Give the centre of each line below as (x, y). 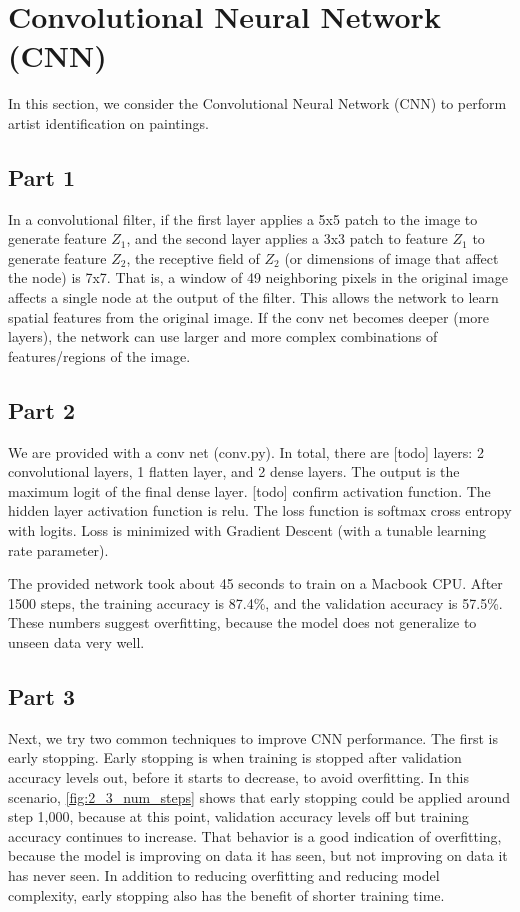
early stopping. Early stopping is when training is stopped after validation (235, 757)
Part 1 (42, 176)
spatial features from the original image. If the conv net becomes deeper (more (249, 316)
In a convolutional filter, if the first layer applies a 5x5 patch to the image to (243, 218)
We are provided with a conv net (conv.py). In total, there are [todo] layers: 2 (246, 451)
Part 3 (42, 695)
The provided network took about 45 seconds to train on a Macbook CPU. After (255, 583)
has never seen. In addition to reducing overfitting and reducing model (224, 874)
